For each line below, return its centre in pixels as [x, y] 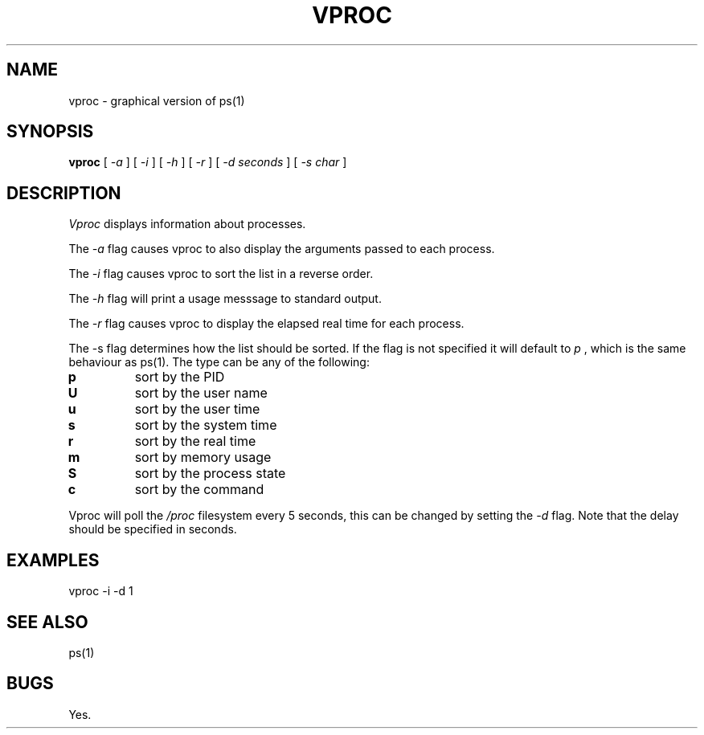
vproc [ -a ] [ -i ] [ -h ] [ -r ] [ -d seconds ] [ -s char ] [208, 162]
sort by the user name [201, 393]
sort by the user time [197, 409]
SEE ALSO [47, 622]
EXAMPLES [53, 560]
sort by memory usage [203, 457]
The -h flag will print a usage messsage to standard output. [225, 299]
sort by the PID [180, 377]
